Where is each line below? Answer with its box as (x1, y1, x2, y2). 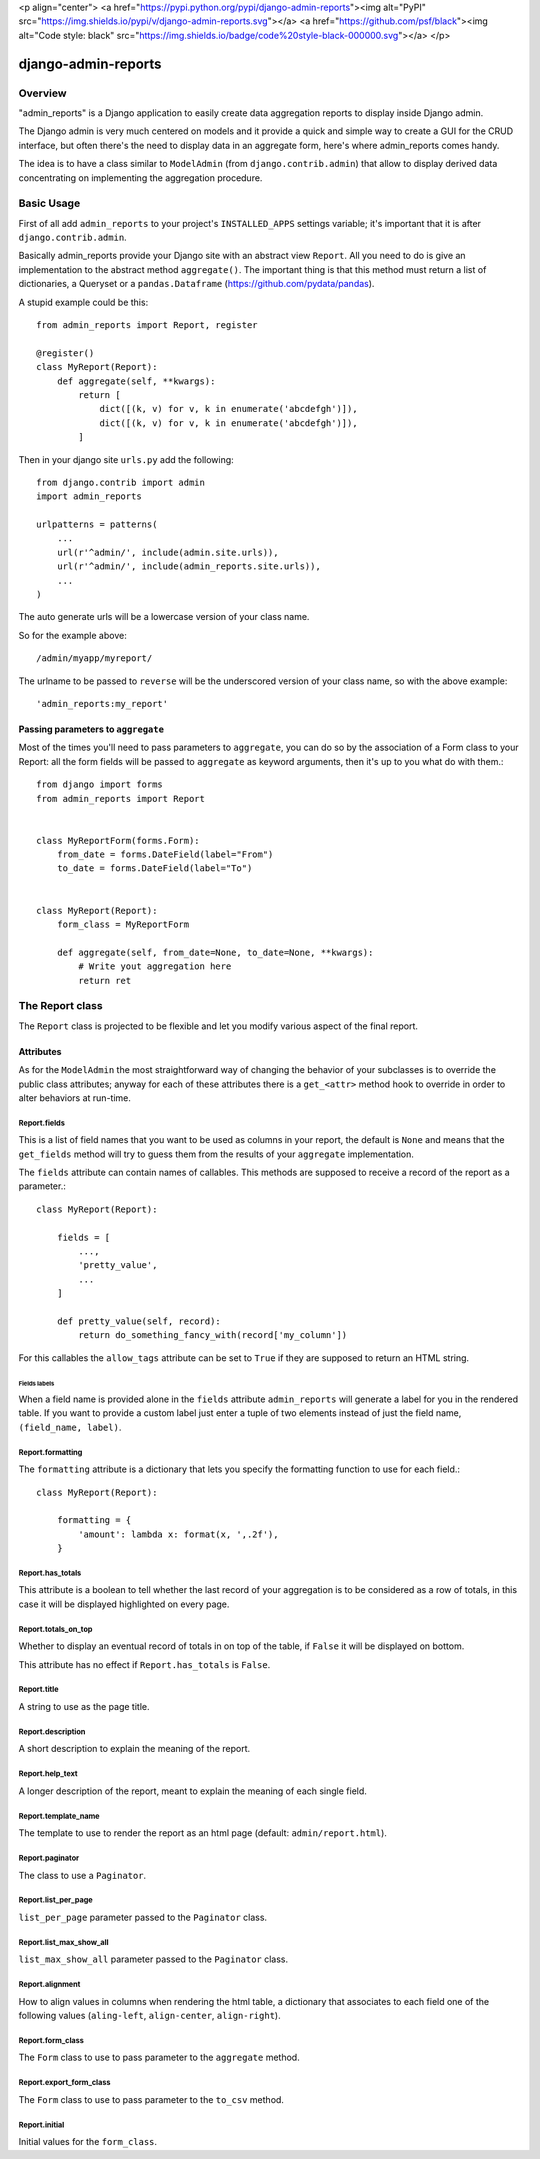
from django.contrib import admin (36, 476, 205, 488)
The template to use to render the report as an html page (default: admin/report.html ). (18, 1827, 387, 1839)
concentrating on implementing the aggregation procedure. (18, 171, 263, 184)
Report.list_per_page (18, 1895, 94, 1905)
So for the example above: (18, 629, 127, 641)
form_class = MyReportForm (56, 919, 190, 930)
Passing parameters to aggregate (18, 723, 165, 735)
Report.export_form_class (18, 2078, 111, 2088)
